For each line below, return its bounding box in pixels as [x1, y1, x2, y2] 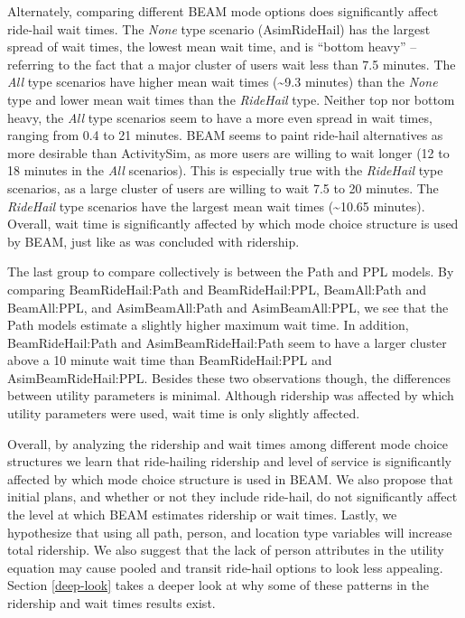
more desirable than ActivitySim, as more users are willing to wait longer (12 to [7, 143, 450, 162]
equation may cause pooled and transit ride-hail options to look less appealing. [7, 557, 443, 576]
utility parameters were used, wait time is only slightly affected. [7, 404, 360, 423]
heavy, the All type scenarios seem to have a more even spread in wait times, [7, 108, 432, 126]
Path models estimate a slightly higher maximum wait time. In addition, [7, 315, 409, 334]
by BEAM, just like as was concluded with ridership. [7, 231, 300, 250]
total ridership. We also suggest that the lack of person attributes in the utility [7, 540, 444, 559]
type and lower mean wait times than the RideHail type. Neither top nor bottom [7, 89, 455, 108]
